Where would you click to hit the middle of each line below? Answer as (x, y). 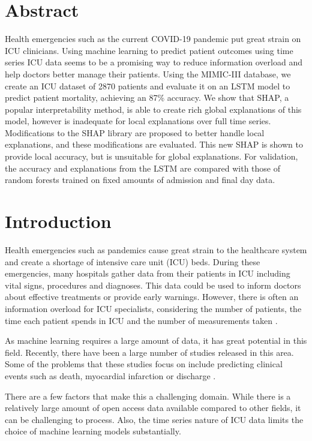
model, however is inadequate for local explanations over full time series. (138, 121)
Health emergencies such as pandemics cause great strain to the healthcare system (156, 249)
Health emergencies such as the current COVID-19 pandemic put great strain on (153, 39)
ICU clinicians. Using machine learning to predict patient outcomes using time (149, 50)
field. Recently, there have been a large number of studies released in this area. (149, 352)
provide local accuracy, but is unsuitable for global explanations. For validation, (151, 156)
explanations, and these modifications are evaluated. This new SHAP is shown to (154, 144)
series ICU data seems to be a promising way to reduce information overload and (154, 62)
